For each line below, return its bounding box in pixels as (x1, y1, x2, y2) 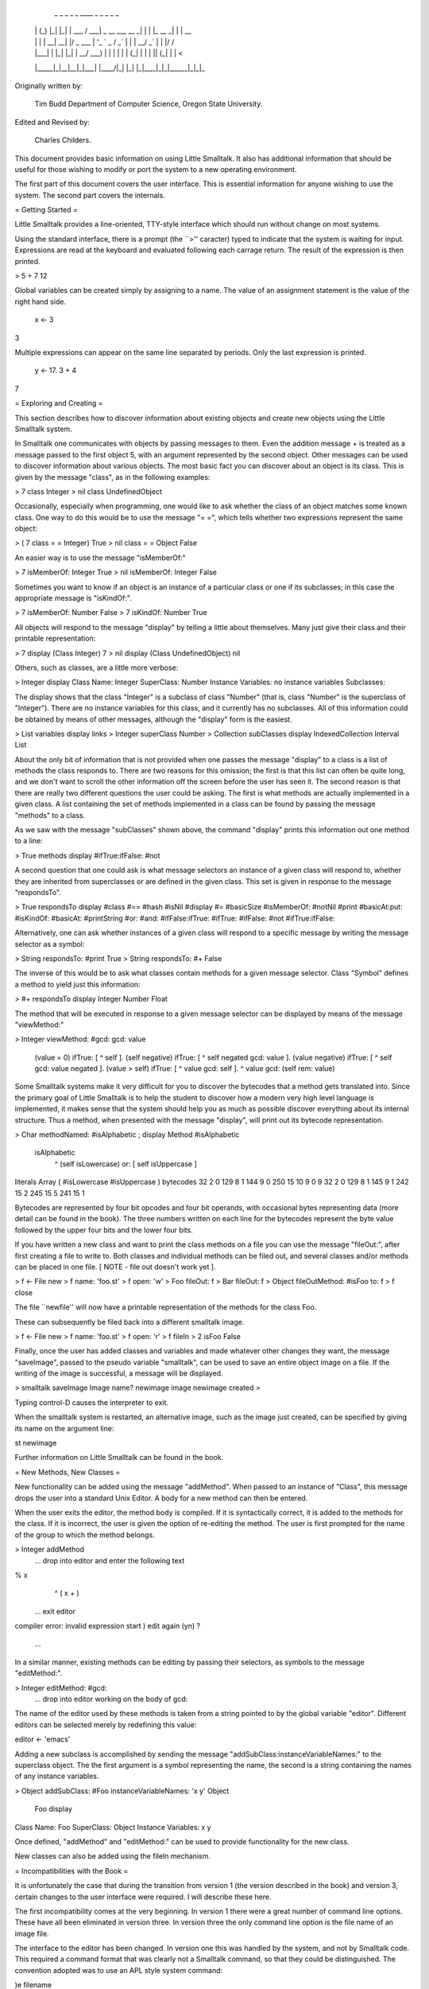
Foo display (34, 1804, 73, 1814)
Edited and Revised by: (14, 117, 91, 127)
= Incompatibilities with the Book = (14, 1866, 129, 1875)
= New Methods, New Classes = (14, 1467, 121, 1477)
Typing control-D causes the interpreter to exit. (14, 1397, 169, 1407)
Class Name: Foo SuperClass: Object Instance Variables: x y (14, 1822, 211, 1831)
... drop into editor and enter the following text (34, 1555, 185, 1565)
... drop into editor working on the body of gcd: (34, 1695, 188, 1704)
